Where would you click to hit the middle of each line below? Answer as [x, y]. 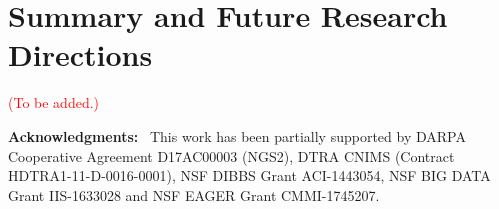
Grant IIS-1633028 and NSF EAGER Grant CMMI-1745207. [194, 194]
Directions [80, 54]
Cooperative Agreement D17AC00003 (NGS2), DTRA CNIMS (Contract [231, 155]
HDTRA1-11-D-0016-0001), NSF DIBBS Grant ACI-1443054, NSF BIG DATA [249, 175]
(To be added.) [54, 102]
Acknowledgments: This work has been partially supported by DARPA [237, 135]
